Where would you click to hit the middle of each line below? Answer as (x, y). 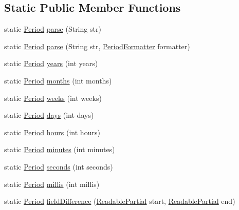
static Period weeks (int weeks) (53, 98)
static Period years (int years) (51, 63)
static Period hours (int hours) (52, 132)
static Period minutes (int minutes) (60, 149)
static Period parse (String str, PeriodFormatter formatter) (97, 46)
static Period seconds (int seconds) (59, 166)
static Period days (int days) (49, 115)
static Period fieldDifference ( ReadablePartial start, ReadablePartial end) (120, 201)
